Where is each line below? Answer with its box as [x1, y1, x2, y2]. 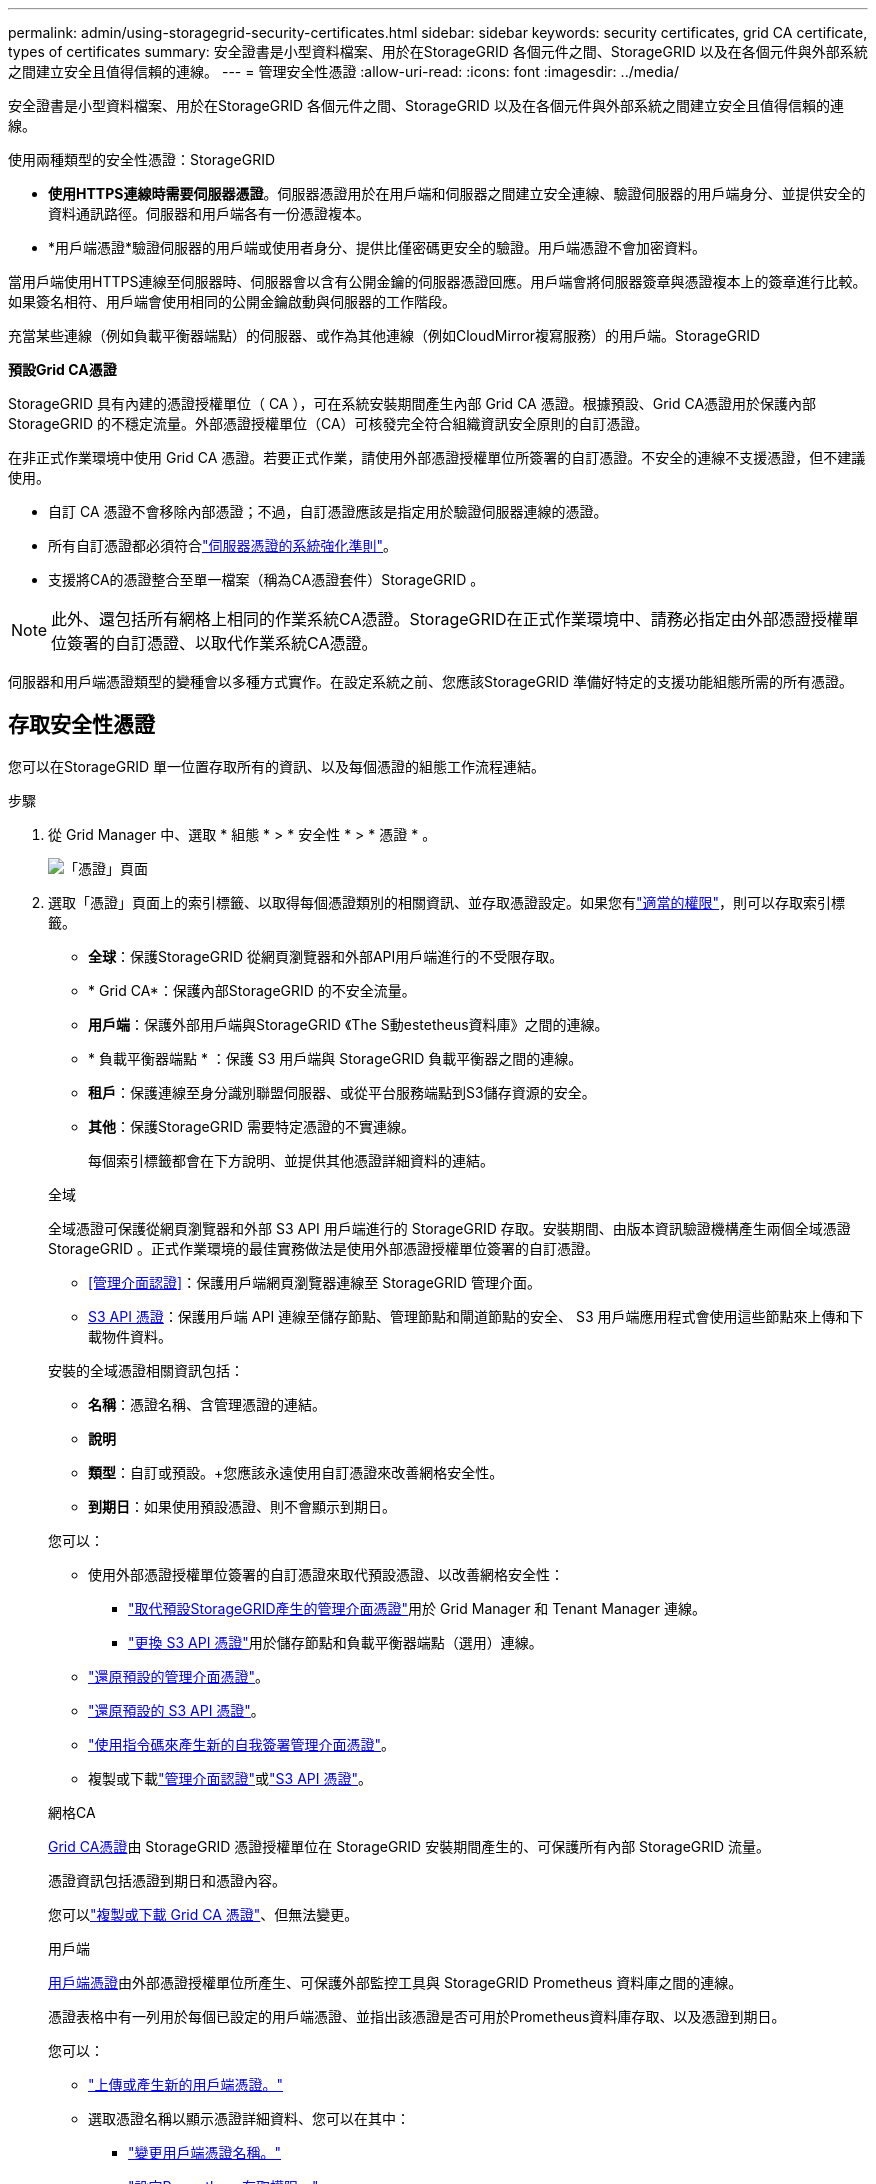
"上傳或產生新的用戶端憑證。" [88, 2075, 284, 2093]
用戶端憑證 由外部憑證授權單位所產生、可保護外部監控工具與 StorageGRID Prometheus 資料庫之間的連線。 [48, 1973, 743, 1991]
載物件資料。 [88, 1327, 172, 1345]
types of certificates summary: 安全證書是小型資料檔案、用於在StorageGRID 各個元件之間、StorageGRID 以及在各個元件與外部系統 [8, 43, 868, 60]
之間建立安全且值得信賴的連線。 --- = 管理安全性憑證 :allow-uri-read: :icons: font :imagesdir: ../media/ [8, 63, 680, 80]
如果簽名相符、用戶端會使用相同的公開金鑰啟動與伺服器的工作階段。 [8, 293, 456, 310]
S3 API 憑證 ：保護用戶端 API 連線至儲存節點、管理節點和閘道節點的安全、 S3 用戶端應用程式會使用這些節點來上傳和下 [88, 1307, 864, 1325]
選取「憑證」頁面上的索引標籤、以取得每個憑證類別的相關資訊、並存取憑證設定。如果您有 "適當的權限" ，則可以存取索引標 [48, 893, 846, 911]
